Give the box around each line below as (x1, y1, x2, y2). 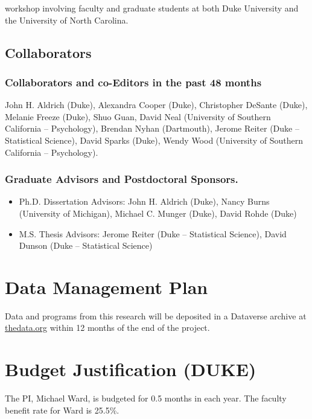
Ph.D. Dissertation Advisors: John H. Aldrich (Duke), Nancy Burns (19, 195, 270, 208)
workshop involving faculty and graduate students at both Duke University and (5, 2, 299, 14)
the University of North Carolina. (5, 13, 129, 26)
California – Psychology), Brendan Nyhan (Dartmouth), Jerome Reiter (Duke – (5, 122, 299, 135)
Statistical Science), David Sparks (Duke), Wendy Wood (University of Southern (5, 133, 303, 146)
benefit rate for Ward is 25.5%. (5, 403, 119, 416)
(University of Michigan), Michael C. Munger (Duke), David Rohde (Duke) (19, 206, 297, 219)
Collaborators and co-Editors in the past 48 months (5, 74, 262, 89)
